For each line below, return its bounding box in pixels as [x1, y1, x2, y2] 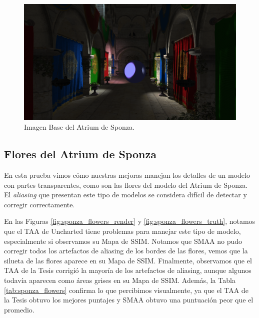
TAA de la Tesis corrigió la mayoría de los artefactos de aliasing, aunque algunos [4, 265, 251, 275]
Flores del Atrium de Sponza [4, 146, 157, 162]
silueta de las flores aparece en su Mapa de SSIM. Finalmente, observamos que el [4, 255, 252, 265]
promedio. [4, 304, 34, 314]
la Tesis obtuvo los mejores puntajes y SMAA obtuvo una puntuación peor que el [4, 294, 253, 305]
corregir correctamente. [4, 199, 75, 209]
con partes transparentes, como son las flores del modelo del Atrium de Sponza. [4, 179, 248, 190]
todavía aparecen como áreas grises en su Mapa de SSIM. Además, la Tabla [4, 275, 235, 285]
